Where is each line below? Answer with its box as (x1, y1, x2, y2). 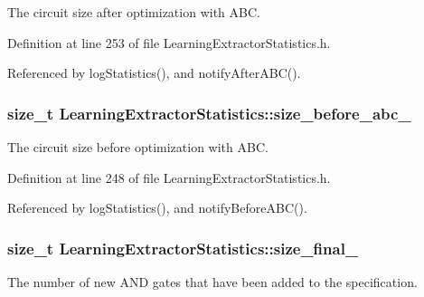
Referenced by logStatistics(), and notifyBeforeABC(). (7, 198, 307, 217)
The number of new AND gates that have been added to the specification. (7, 273, 418, 291)
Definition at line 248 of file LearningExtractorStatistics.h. (7, 168, 331, 187)
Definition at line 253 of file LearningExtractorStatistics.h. (7, 33, 331, 52)
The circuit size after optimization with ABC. (7, 3, 260, 21)
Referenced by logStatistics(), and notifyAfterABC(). (7, 63, 301, 82)
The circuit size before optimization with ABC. (7, 138, 269, 156)
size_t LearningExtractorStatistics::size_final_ (7, 236, 359, 259)
